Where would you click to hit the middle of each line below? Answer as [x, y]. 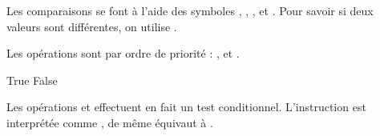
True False [32, 80]
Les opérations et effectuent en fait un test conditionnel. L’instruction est [186, 107]
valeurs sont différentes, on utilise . [92, 26]
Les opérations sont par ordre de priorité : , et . [123, 53]
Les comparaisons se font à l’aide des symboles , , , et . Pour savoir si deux [190, 10]
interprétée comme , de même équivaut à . [110, 122]
